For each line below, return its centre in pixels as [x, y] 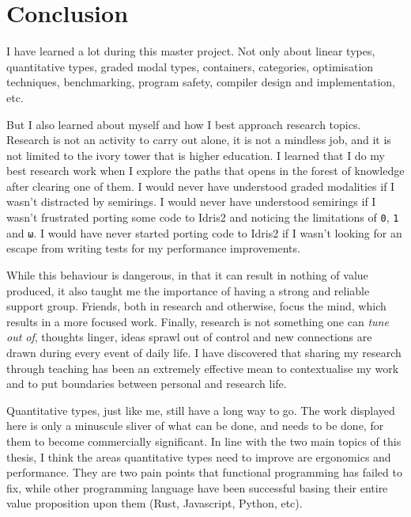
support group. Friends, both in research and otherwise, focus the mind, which [196, 306]
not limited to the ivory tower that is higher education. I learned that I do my [196, 155]
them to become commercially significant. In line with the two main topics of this [204, 441]
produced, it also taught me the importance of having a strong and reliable [188, 290]
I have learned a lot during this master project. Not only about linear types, [191, 51]
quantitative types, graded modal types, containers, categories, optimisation [190, 66]
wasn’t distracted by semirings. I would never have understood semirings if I [191, 201]
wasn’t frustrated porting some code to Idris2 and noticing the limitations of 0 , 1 [203, 217]
